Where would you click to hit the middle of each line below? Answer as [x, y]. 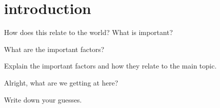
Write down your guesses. [43, 99]
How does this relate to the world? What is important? [88, 32]
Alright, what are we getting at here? [61, 82]
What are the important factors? [54, 49]
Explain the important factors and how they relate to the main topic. [110, 66]
